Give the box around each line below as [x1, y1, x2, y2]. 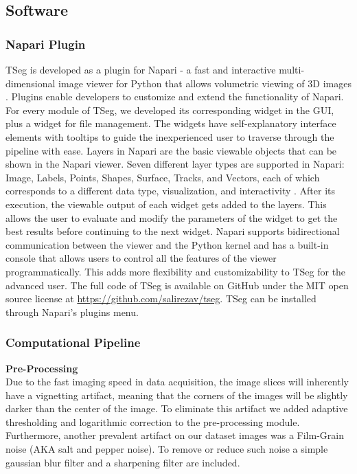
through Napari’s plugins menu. [5, 304, 139, 319]
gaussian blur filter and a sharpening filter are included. [5, 455, 240, 469]
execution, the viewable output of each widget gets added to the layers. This [5, 196, 327, 211]
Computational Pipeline [5, 334, 141, 351]
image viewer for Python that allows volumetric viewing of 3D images [58, 76, 352, 90]
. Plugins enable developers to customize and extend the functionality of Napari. [5, 89, 344, 104]
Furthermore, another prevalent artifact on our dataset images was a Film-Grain [5, 428, 344, 442]
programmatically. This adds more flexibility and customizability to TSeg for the [5, 264, 346, 278]
